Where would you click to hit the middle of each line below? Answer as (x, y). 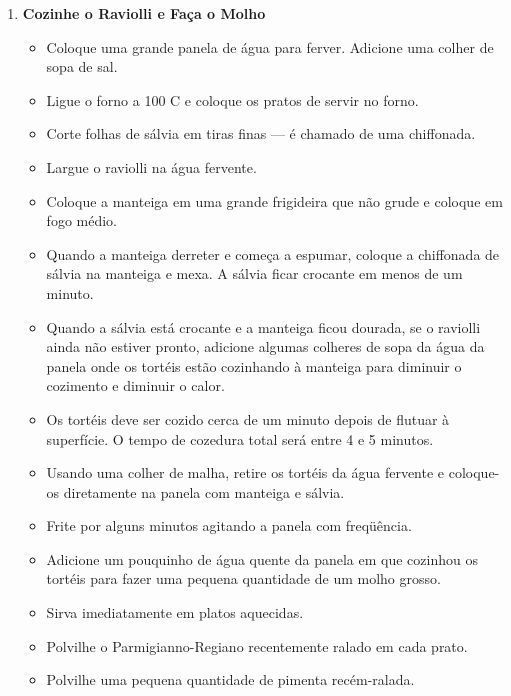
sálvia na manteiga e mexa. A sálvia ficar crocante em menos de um (254, 273)
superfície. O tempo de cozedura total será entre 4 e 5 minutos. (240, 438)
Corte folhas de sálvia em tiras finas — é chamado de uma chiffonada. (261, 133)
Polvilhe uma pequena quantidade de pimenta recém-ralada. (230, 679)
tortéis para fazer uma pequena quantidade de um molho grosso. (243, 578)
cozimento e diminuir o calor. (135, 385)
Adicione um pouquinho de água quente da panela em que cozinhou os (262, 558)
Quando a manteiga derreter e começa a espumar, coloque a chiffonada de (273, 253)
